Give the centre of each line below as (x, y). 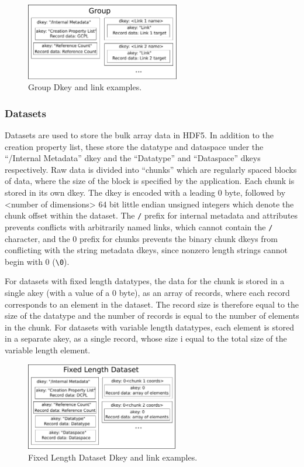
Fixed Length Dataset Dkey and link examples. (113, 457)
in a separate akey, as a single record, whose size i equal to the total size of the (146, 338)
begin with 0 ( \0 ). (37, 261)
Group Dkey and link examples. (85, 87)
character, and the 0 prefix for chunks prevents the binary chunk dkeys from (141, 238)
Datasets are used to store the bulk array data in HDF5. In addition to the (139, 135)
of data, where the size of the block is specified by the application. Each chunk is (150, 181)
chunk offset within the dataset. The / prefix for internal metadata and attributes (151, 215)
